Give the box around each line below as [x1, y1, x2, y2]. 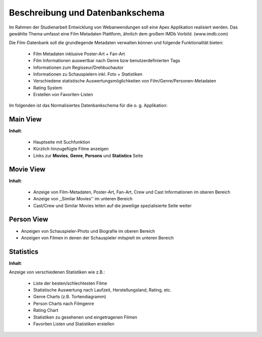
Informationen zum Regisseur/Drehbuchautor [33, 64, 124, 70]
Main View [9, 115, 42, 124]
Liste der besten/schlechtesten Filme [33, 280, 108, 286]
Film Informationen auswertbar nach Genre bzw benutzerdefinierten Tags [33, 58, 180, 64]
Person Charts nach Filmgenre [33, 301, 94, 306]
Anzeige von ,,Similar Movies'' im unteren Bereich [33, 196, 133, 202]
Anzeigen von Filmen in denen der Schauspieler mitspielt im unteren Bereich [21, 235, 174, 241]
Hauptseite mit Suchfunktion [33, 139, 90, 145]
